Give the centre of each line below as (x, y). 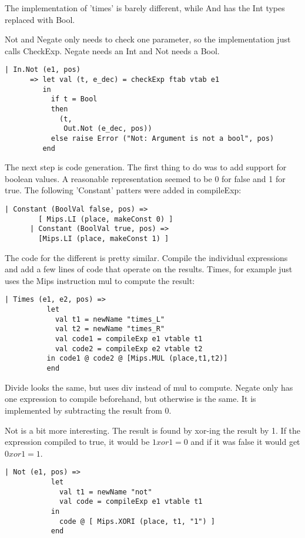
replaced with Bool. (40, 19)
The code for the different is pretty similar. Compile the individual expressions (146, 257)
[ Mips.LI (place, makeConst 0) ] (106, 219)
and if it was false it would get (245, 442)
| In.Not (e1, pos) (43, 70)
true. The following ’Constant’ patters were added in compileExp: (123, 190)
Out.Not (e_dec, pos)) (108, 129)
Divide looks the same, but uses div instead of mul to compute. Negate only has (149, 387)
